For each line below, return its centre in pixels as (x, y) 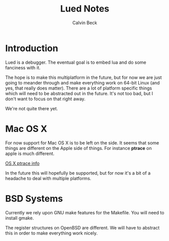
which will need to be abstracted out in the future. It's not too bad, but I (79, 93)
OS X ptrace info (22, 163)
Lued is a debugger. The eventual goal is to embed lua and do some (76, 62)
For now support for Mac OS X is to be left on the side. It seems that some (82, 143)
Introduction (32, 48)
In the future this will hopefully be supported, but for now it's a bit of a (78, 173)
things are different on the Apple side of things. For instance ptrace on (79, 148)
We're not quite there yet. (32, 108)
